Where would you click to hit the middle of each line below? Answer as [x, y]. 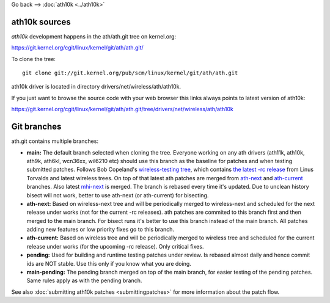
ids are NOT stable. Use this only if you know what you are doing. [109, 263]
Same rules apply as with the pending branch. [84, 280]
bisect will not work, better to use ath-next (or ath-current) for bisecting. [118, 195]
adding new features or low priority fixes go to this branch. [100, 230]
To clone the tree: [34, 59]
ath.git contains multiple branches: [55, 141]
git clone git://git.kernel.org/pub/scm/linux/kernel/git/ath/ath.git [130, 73]
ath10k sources [41, 22]
